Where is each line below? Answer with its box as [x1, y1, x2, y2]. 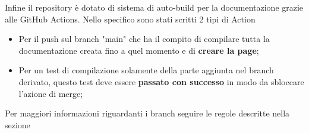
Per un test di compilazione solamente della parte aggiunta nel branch [18, 64, 274, 76]
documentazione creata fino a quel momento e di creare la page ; [18, 44, 259, 56]
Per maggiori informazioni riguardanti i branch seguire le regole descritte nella [5, 107, 290, 119]
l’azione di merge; [18, 87, 83, 99]
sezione [5, 118, 30, 131]
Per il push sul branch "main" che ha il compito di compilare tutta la [18, 33, 270, 45]
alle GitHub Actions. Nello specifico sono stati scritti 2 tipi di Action [5, 12, 256, 25]
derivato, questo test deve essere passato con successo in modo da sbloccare [18, 75, 304, 87]
